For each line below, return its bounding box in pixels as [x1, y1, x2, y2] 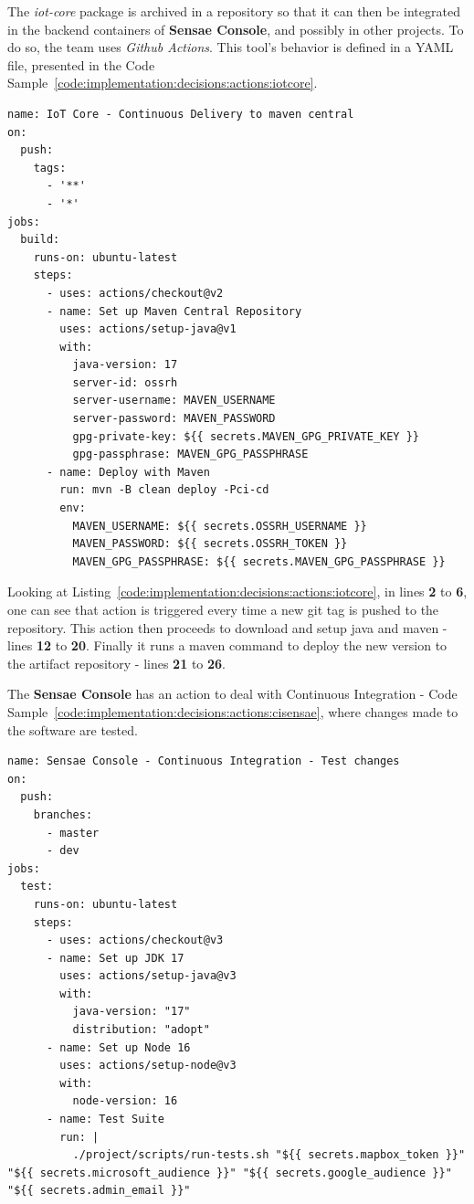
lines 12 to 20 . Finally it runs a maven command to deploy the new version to [7, 636, 448, 655]
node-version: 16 [72, 1094, 178, 1108]
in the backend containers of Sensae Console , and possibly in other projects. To [7, 19, 464, 38]
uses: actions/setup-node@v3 [59, 1059, 237, 1072]
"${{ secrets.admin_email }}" [7, 1184, 191, 1198]
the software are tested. [7, 720, 138, 739]
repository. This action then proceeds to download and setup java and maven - [7, 618, 448, 637]
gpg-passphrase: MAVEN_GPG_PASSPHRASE [72, 448, 309, 461]
